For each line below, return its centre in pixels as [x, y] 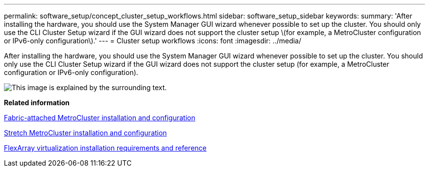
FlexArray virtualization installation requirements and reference [105, 148]
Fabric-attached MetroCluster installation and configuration [100, 118]
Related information [37, 103]
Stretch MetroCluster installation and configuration [85, 133]
